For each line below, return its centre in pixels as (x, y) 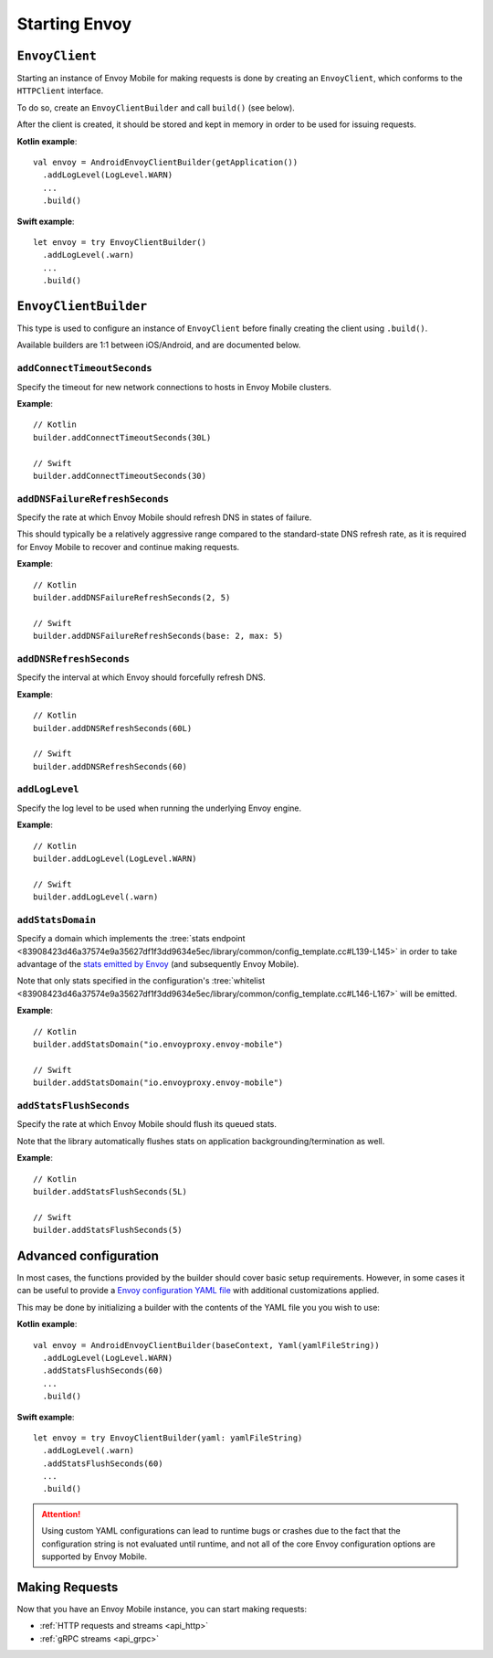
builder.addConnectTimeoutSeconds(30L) (122, 437)
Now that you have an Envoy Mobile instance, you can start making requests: (162, 1609)
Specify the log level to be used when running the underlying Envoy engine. (159, 808)
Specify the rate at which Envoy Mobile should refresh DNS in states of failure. (164, 517)
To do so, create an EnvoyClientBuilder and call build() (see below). (156, 107)
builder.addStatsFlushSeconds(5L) (110, 1191)
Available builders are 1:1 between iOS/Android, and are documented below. (159, 345)
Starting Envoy (74, 24)
